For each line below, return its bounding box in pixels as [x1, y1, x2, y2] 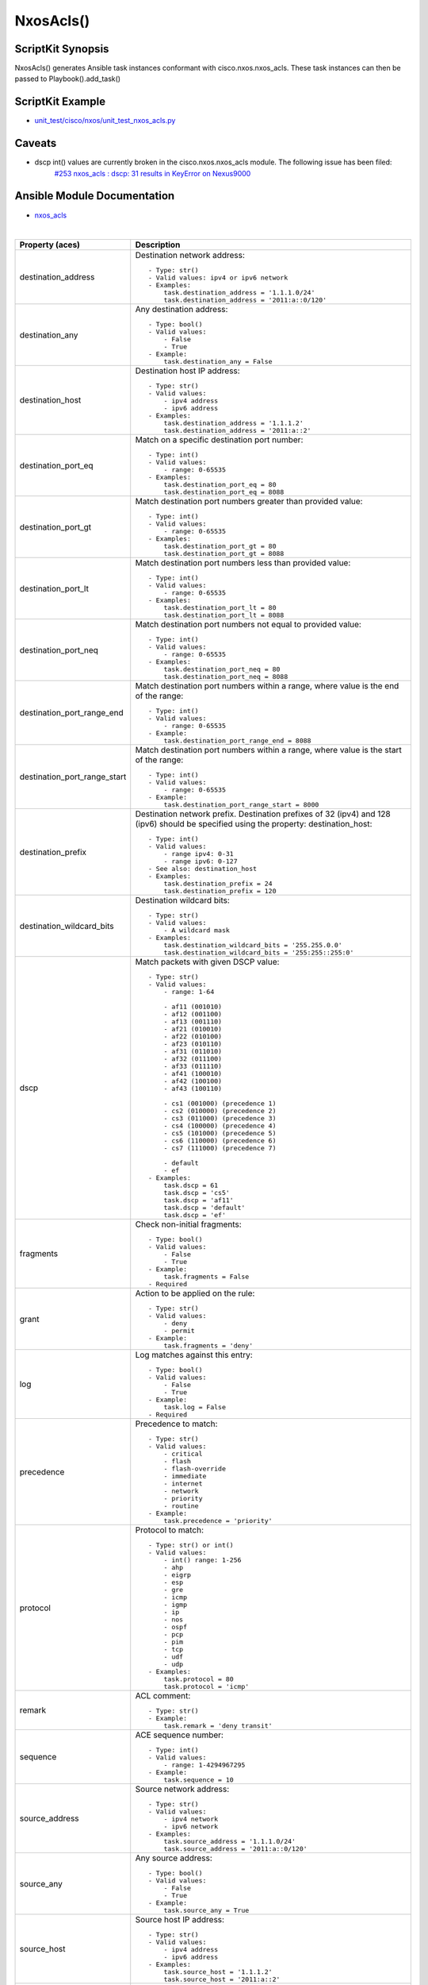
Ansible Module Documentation [14, 189, 175, 202]
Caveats [14, 137, 57, 150]
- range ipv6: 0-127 [163, 858, 238, 865]
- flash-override [163, 1465, 226, 1473]
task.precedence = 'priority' [163, 1517, 273, 1525]
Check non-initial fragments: [135, 1219, 242, 1230]
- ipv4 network [163, 1815, 219, 1824]
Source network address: [135, 1783, 230, 1794]
